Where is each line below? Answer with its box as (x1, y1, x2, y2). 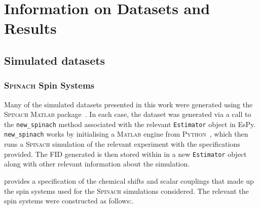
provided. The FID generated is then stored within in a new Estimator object (4, 148, 247, 159)
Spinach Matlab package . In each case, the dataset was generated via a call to (4, 109, 251, 119)
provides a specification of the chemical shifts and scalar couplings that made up (4, 175, 254, 186)
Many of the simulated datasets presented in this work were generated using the (4, 99, 253, 109)
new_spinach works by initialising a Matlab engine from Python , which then (4, 129, 248, 139)
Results (4, 18, 57, 38)
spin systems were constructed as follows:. (4, 195, 134, 206)
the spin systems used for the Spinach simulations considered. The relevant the (4, 185, 249, 196)
